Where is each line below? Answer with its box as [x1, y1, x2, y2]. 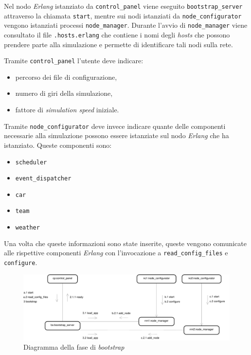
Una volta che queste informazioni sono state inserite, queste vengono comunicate [4, 238, 247, 248]
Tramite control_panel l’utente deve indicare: [4, 55, 143, 66]
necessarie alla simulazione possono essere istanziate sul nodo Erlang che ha [4, 130, 229, 141]
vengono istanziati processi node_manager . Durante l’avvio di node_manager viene [4, 20, 248, 30]
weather [15, 224, 40, 231]
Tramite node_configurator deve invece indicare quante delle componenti [4, 121, 226, 131]
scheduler [15, 159, 47, 166]
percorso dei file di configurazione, [15, 71, 117, 82]
